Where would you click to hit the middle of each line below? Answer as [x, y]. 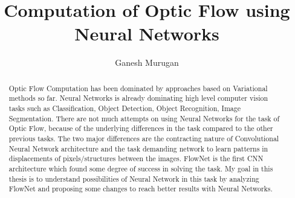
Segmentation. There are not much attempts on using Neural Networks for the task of [144, 118]
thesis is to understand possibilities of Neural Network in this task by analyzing [134, 178]
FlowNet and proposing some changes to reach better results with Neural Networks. [141, 189]
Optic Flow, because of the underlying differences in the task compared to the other [141, 128]
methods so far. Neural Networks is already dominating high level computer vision [138, 98]
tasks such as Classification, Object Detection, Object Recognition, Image [125, 108]
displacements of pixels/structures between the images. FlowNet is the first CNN [136, 158]
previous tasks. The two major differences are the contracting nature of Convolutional [144, 138]
